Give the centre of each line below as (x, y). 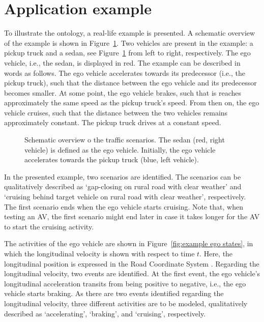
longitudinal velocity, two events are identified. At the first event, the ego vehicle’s (132, 273)
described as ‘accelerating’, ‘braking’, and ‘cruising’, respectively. (105, 313)
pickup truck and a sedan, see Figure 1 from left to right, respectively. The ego (127, 53)
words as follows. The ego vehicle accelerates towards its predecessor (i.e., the (125, 72)
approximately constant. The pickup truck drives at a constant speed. (113, 122)
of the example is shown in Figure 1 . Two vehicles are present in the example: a (129, 42)
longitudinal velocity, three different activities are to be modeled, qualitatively (126, 303)
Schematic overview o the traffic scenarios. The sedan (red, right (125, 140)
